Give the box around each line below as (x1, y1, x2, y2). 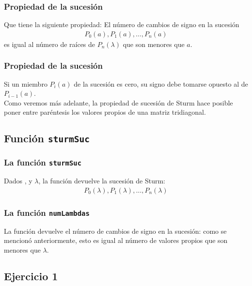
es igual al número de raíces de (4, 39, 95, 49)
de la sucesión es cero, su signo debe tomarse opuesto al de (74, 78, 248, 89)
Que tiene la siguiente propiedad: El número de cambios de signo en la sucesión (4, 19, 239, 30)
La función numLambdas (4, 206, 90, 218)
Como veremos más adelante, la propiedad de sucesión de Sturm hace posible (4, 97, 233, 107)
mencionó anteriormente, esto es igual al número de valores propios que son (4, 235, 228, 245)
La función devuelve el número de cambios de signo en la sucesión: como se (4, 226, 227, 236)
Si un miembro (4, 78, 47, 89)
